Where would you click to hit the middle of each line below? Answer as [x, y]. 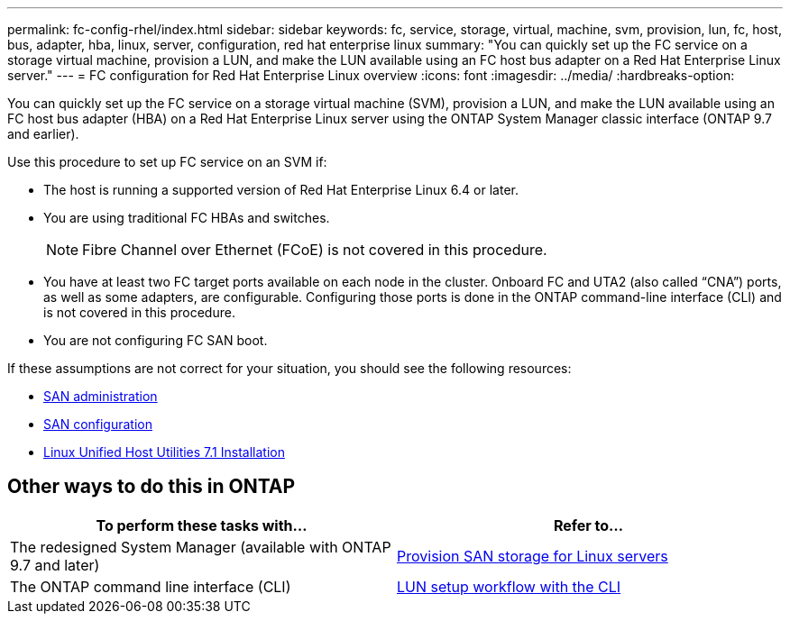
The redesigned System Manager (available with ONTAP [201, 547]
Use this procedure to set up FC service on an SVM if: [167, 162]
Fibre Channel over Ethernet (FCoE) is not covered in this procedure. [315, 250]
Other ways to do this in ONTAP [152, 487]
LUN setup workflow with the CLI [509, 586]
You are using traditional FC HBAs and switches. [187, 218]
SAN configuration [98, 424]
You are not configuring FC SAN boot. [156, 340]
